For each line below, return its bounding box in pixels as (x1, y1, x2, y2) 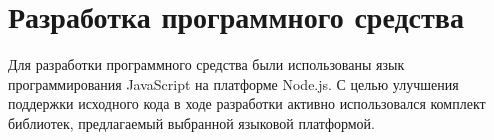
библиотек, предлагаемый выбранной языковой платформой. (8, 112, 375, 133)
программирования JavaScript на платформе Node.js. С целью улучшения (8, 73, 459, 94)
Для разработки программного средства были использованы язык (8, 54, 405, 75)
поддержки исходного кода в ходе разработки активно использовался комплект (8, 93, 486, 114)
